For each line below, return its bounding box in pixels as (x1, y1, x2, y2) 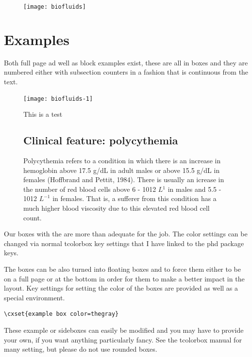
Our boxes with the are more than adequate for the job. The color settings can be (4, 229, 248, 239)
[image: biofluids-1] (23, 95, 93, 102)
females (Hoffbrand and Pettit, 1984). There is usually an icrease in (23, 174, 224, 185)
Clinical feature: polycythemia (23, 133, 178, 148)
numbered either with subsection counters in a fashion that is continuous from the (4, 67, 249, 77)
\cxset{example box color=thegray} (4, 310, 119, 318)
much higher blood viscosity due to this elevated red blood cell (23, 202, 210, 213)
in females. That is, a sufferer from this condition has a (52, 193, 217, 203)
